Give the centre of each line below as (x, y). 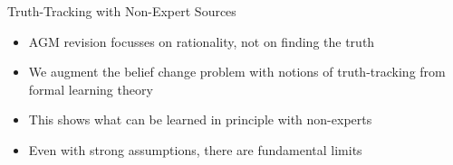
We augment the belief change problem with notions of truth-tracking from (237, 72)
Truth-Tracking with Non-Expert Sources (122, 11)
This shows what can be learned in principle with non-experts (200, 119)
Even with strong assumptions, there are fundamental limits (195, 149)
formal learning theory (91, 89)
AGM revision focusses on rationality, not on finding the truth (202, 41)
